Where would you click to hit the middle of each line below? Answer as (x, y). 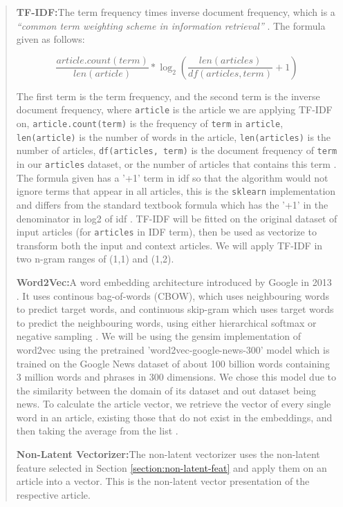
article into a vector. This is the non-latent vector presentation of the (163, 481)
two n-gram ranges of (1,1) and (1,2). (95, 259)
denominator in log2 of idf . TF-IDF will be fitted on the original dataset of (177, 218)
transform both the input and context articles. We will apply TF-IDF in (169, 245)
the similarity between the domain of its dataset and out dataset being (166, 390)
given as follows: (50, 39)
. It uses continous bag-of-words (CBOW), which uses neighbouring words (173, 295)
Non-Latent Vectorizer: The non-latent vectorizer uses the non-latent (168, 454)
